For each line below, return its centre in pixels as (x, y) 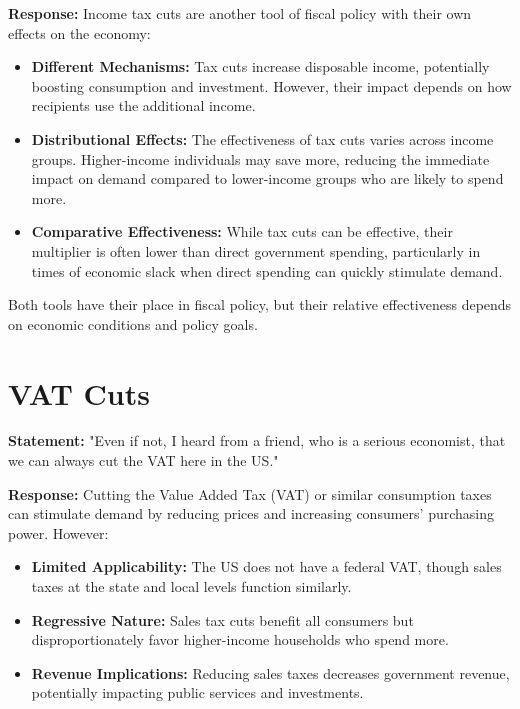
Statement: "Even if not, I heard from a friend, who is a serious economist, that (257, 440)
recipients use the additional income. (143, 105)
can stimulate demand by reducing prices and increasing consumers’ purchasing (251, 513)
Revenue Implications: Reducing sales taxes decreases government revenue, (270, 672)
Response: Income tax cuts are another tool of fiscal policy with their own (240, 13)
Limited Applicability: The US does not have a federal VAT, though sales (266, 566)
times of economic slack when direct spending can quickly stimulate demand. (267, 270)
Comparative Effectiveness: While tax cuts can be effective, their (242, 231)
